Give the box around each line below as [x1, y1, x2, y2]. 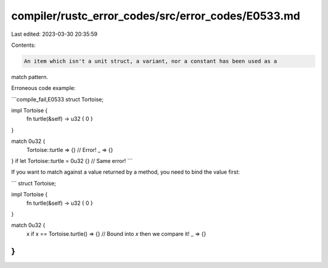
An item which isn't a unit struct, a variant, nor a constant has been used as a [24, 58, 278, 64]
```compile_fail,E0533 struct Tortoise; [11, 95, 104, 103]
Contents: [11, 41, 36, 49]
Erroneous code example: [11, 84, 76, 92]
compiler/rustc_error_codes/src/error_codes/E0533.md [11, 9, 301, 22]
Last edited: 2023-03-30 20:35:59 [11, 30, 98, 38]
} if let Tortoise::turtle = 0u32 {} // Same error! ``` [11, 157, 133, 165]
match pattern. [11, 73, 49, 80]
